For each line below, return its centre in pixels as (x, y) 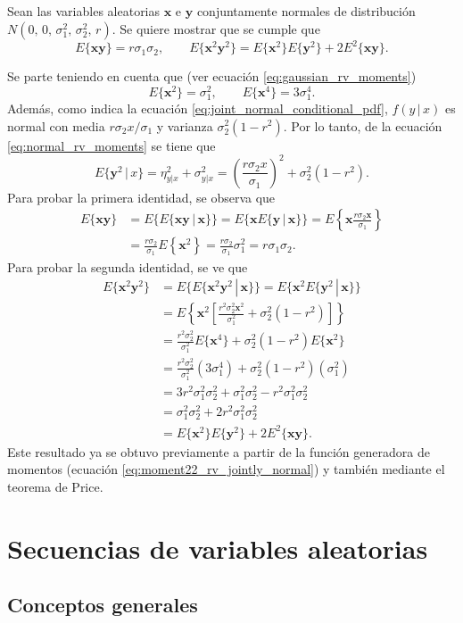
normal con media (56, 125)
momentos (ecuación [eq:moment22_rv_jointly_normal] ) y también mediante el (226, 469)
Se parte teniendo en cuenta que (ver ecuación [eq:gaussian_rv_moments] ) (212, 76)
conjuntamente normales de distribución (306, 11)
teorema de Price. (55, 486)
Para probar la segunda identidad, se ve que (128, 266)
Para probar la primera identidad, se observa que (141, 197)
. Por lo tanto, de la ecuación (363, 125)
